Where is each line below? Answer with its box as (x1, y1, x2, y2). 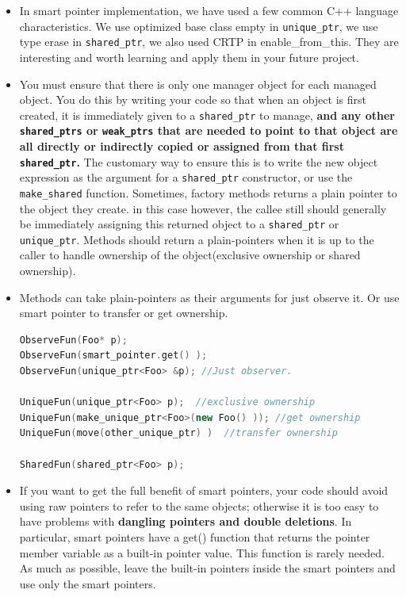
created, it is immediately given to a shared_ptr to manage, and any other (19, 106, 395, 123)
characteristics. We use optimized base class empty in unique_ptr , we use (19, 17, 378, 34)
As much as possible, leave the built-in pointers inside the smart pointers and (19, 560, 396, 576)
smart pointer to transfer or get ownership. (19, 304, 228, 321)
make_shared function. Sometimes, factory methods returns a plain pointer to (19, 184, 397, 201)
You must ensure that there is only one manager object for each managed (19, 75, 377, 92)
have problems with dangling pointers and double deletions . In (19, 513, 352, 530)
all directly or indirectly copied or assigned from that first (19, 138, 344, 154)
